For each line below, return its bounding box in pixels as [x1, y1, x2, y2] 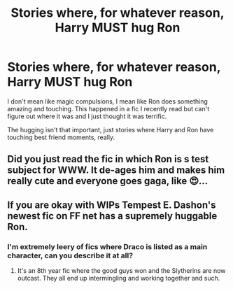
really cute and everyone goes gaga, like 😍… [7, 175, 209, 187]
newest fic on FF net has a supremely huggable [7, 210, 218, 222]
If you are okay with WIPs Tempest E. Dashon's [7, 199, 216, 211]
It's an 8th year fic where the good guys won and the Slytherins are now [17, 267, 226, 275]
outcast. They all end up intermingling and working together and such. [17, 274, 220, 283]
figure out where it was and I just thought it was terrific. [7, 112, 167, 120]
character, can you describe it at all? [7, 251, 134, 260]
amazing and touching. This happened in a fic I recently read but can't [7, 104, 210, 113]
